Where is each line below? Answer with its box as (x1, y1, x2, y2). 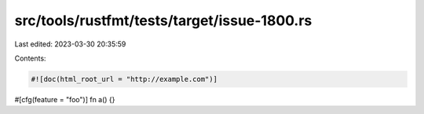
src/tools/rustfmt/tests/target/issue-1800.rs (14, 12, 313, 29)
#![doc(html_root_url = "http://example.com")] (31, 75, 217, 83)
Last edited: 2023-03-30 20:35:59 (14, 39, 126, 49)
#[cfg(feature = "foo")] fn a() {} (14, 94, 115, 104)
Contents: (14, 53, 46, 63)
